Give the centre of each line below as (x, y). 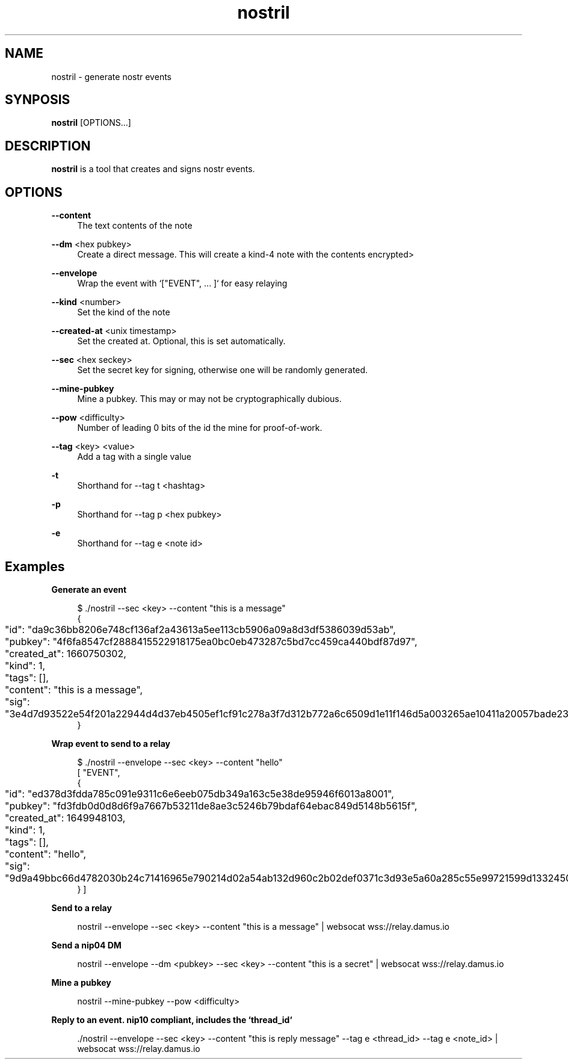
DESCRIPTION (48, 146)
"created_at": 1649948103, (65, 818)
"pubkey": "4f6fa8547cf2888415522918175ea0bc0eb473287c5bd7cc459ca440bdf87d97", (211, 641)
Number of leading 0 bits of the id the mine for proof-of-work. (200, 428)
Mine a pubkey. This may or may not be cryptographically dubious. (209, 399)
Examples (35, 566)
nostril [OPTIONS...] (91, 123)
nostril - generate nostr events (111, 76)
